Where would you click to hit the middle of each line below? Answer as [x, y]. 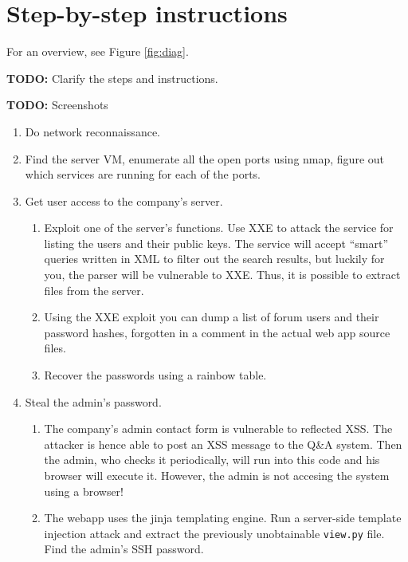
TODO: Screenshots [57, 105]
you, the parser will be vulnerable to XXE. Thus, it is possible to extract [222, 275]
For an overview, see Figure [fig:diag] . [98, 51]
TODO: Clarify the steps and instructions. [112, 78]
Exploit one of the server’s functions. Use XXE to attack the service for [219, 228]
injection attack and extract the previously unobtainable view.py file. [214, 533]
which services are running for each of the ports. [143, 174]
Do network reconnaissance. [92, 131]
